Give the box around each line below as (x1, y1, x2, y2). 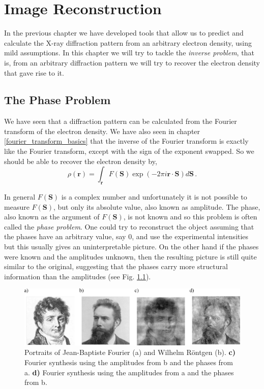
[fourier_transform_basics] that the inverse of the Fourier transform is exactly (4, 136, 249, 146)
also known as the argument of (4, 211, 100, 222)
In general (4, 191, 36, 202)
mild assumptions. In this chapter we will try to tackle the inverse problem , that (4, 47, 254, 58)
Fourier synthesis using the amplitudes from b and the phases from (24, 356, 233, 367)
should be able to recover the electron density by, (4, 155, 157, 166)
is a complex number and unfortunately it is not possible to (61, 191, 247, 202)
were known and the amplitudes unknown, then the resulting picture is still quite (4, 251, 257, 262)
